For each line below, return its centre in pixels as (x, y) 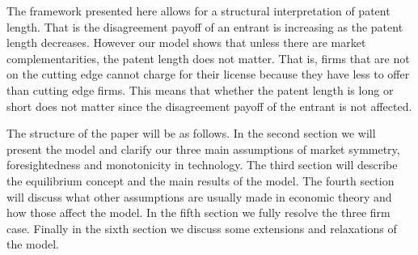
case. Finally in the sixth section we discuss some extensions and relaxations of (202, 228)
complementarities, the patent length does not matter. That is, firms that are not (208, 58)
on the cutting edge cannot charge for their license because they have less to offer (208, 74)
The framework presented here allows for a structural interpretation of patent (198, 11)
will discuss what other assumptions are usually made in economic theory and (199, 196)
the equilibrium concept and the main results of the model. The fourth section (201, 180)
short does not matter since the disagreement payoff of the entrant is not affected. (209, 106)
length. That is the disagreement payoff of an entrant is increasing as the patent (205, 26)
